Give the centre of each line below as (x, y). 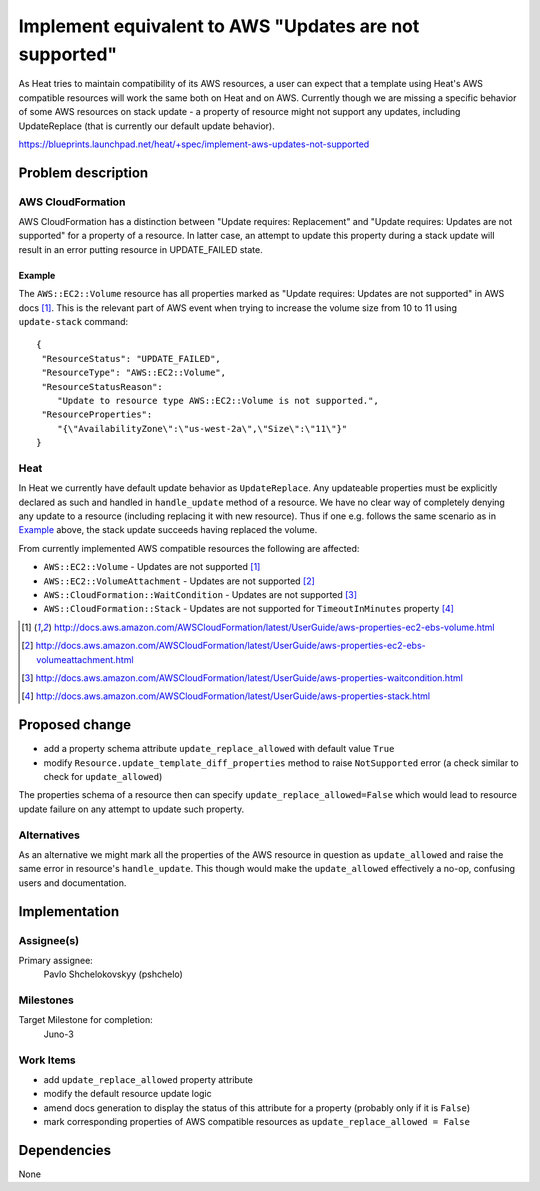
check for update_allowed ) (103, 777)
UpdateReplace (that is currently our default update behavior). (146, 126)
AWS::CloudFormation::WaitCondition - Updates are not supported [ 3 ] (200, 595)
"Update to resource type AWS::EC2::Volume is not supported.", (217, 400)
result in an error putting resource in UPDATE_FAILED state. (141, 249)
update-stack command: (73, 322)
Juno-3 (58, 1034)
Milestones (46, 1000)
